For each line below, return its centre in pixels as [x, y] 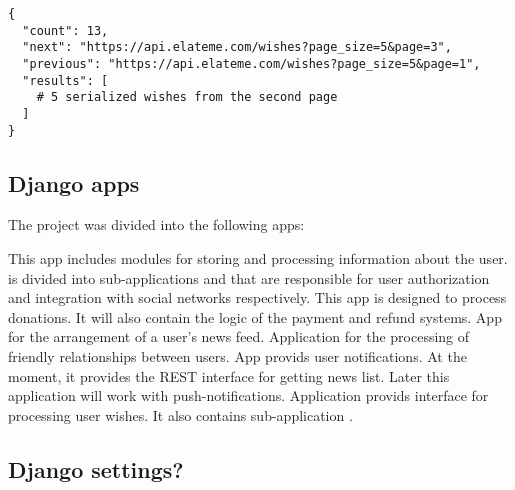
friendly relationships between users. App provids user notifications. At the [237, 356]
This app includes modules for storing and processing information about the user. [258, 258]
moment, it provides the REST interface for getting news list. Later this [229, 375]
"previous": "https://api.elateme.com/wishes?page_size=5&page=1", [251, 63]
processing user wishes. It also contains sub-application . [180, 414]
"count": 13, [65, 30]
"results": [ [65, 80]
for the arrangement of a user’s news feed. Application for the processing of [239, 336]
